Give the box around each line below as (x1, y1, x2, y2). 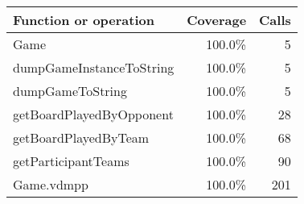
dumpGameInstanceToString (13, 58, 175, 77)
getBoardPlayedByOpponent (13, 105, 174, 123)
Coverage (187, 10, 247, 29)
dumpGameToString (13, 81, 127, 100)
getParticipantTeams (13, 152, 129, 170)
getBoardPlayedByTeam (13, 128, 150, 147)
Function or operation (13, 10, 154, 29)
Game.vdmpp (13, 175, 88, 194)
